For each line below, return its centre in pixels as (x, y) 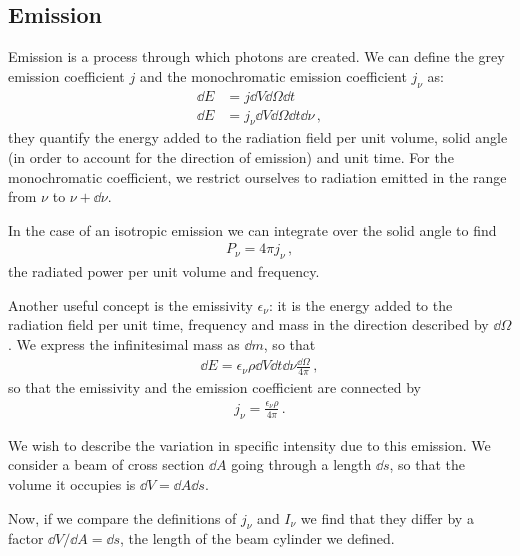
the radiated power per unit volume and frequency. (164, 271)
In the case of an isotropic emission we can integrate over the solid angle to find (252, 229)
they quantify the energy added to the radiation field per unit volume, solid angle (258, 137)
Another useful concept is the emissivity (130, 304)
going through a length (301, 464)
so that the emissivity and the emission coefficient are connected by (214, 387)
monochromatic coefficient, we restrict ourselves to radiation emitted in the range (257, 176)
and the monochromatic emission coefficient (273, 75)
